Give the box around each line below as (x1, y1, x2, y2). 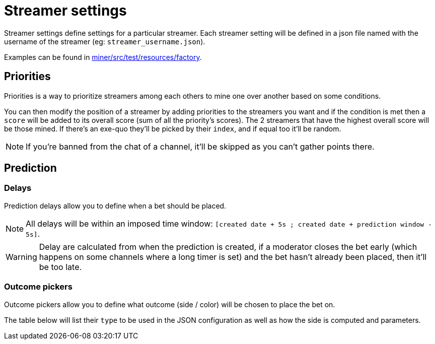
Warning (6, 251, 37, 262)
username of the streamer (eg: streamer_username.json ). (4, 37, 205, 46)
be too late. (39, 261, 82, 272)
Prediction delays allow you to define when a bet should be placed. (4, 201, 227, 210)
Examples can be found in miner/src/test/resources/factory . (4, 52, 202, 61)
